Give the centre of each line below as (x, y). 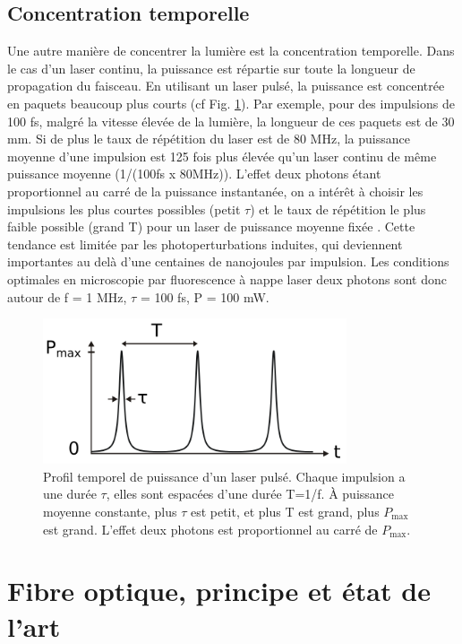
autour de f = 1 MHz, (67, 296)
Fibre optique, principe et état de (219, 591)
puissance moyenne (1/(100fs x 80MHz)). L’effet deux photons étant (194, 174)
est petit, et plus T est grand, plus (285, 511)
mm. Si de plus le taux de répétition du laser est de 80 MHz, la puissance (209, 139)
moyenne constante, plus (110, 511)
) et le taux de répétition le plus (338, 209)
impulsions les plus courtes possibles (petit (124, 209)
